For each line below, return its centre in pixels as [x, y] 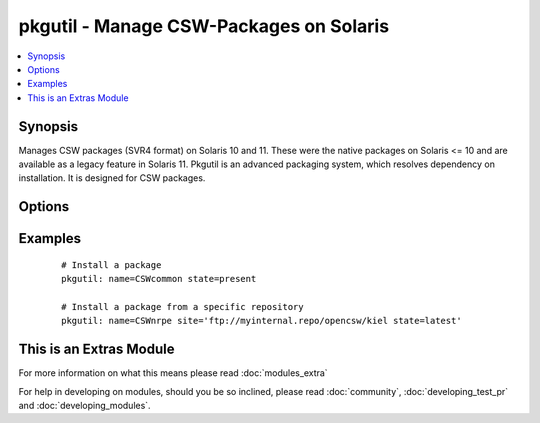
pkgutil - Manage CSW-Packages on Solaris [204, 26]
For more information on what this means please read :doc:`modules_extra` [173, 373]
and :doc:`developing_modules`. [84, 406]
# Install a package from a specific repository [182, 306]
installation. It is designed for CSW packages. [112, 178]
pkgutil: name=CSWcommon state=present [159, 279]
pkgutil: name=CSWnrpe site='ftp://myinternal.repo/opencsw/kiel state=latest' [261, 321]
